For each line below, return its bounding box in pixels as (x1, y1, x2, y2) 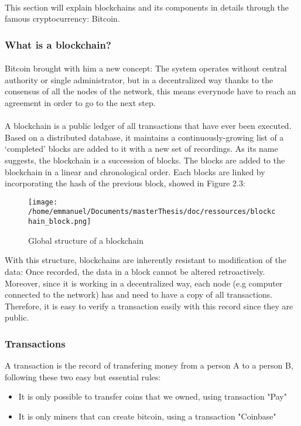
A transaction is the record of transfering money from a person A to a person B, (5, 359, 293, 372)
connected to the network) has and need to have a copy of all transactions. (5, 288, 273, 301)
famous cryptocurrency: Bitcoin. (5, 12, 120, 25)
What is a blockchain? (5, 37, 111, 52)
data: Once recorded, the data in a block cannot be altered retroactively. (5, 265, 265, 277)
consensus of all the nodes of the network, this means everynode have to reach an (5, 85, 296, 97)
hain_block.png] (28, 217, 91, 226)
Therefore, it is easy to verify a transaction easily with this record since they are (5, 299, 293, 312)
